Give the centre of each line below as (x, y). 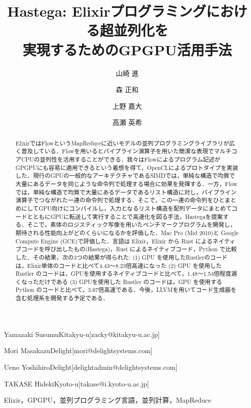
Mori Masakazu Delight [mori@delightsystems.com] (78, 350)
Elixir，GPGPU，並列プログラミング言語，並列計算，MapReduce (108, 400)
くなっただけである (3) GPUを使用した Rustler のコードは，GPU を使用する (119, 281)
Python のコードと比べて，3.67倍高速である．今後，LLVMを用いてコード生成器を (126, 290)
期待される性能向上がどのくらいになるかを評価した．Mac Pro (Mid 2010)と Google (127, 232)
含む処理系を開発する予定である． (62, 298)
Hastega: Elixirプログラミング (107, 11)
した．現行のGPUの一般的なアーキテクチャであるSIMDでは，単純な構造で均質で (125, 176)
